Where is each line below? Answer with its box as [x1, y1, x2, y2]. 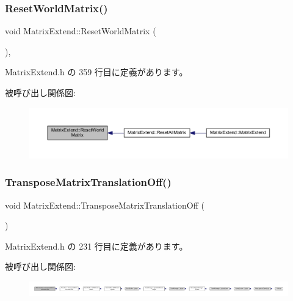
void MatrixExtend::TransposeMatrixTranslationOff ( [5, 198, 204, 211]
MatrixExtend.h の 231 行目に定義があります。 [5, 239, 188, 252]
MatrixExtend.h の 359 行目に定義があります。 [5, 65, 188, 78]
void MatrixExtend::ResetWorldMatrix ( [5, 24, 156, 37]
